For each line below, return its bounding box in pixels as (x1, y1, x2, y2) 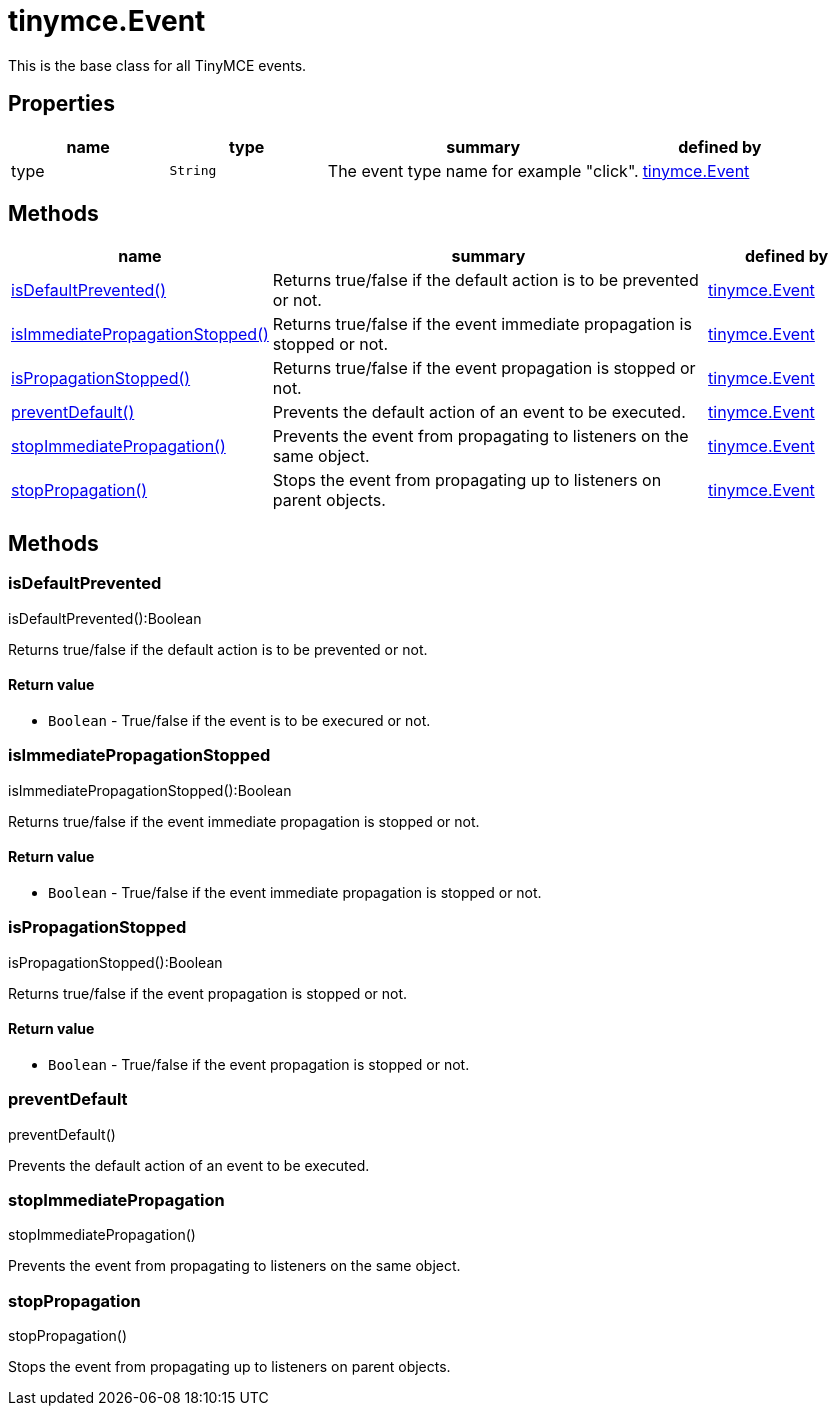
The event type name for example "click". (327, 160, 639, 181)
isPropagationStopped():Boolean (8, 953, 223, 971)
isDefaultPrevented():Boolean (8, 609, 202, 627)
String (169, 163, 217, 179)
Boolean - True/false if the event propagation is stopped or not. (48, 1055, 470, 1073)
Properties (8, 91, 115, 117)
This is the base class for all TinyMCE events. (8, 56, 307, 74)
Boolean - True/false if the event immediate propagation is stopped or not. (48, 883, 542, 901)
